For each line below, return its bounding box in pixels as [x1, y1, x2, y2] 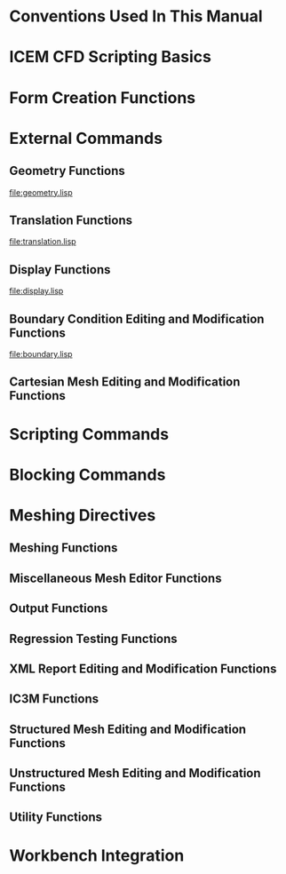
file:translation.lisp [9, 236, 77, 247]
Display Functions [9, 262, 111, 277]
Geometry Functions [9, 163, 126, 179]
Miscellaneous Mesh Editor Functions [9, 570, 222, 585]
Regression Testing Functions [9, 631, 178, 646]
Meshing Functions [9, 540, 118, 556]
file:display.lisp [9, 286, 64, 297]
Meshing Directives [9, 505, 156, 525]
